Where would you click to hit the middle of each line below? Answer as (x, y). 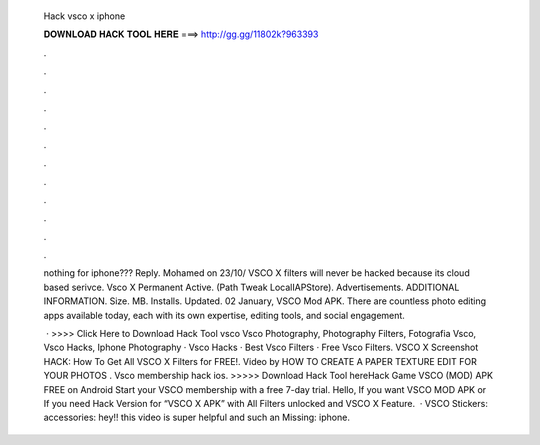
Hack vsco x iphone (84, 16)
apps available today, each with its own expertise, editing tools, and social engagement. (224, 315)
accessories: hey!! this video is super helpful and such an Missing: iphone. (196, 417)
